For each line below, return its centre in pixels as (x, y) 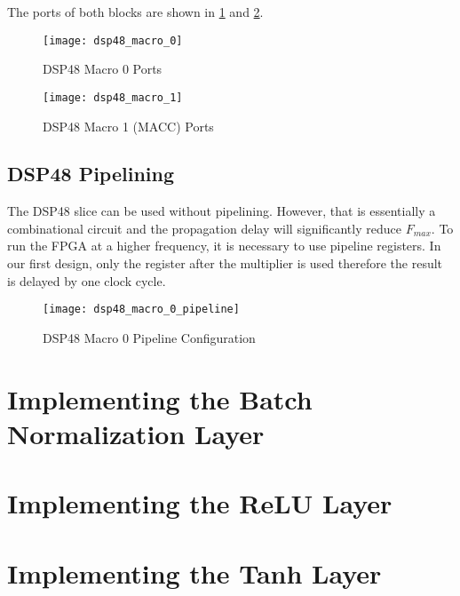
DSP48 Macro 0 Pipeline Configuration (149, 337)
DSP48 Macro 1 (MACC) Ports (128, 126)
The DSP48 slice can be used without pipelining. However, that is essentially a (222, 211)
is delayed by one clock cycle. (87, 280)
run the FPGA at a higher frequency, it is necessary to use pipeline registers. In (224, 246)
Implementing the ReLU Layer (200, 503)
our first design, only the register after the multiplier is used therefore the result (225, 263)
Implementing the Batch (160, 398)
